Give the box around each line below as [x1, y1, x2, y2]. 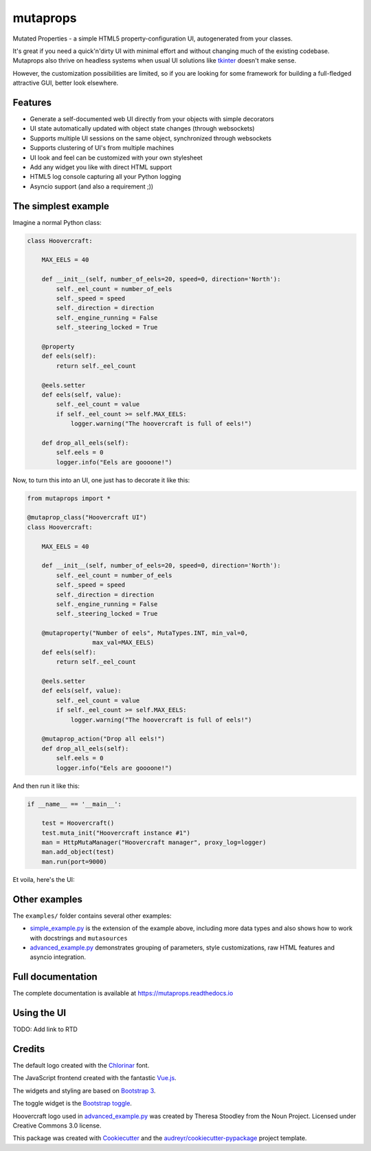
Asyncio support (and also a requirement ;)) [30, 182, 154, 191]
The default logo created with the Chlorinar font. [12, 1062, 150, 1070]
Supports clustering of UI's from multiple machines [30, 144, 175, 152]
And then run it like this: [12, 782, 80, 790]
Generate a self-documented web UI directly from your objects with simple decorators [30, 115, 274, 123]
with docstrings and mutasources [30, 934, 128, 942]
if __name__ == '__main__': [27, 800, 122, 808]
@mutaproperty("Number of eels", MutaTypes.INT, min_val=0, [41, 630, 249, 637]
